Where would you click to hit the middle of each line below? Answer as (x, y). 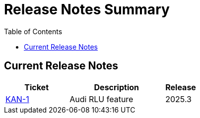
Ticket (37, 87)
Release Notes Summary (87, 9)
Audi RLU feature (101, 99)
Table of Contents (33, 31)
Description (116, 87)
